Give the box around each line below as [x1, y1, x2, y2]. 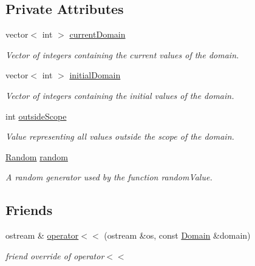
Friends [5, 200, 53, 219]
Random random [5, 150, 68, 163]
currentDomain [69, 28, 126, 41]
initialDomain [69, 69, 121, 81]
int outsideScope [5, 109, 67, 122]
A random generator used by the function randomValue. [5, 171, 212, 183]
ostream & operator [5, 229, 79, 242]
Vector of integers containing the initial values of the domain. [5, 89, 234, 101]
